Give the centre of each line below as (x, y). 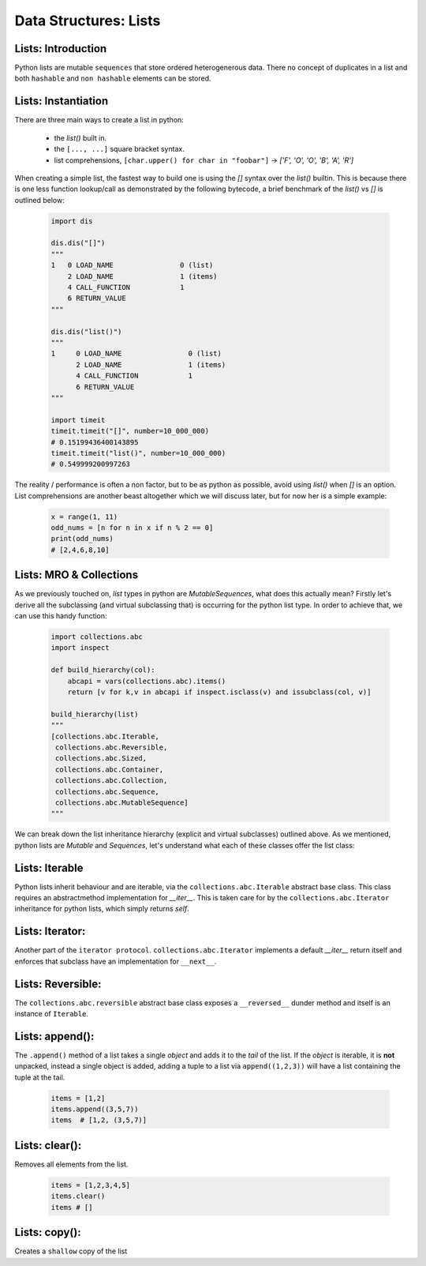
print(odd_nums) (82, 539)
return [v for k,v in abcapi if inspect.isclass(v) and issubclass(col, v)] (219, 692)
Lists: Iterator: (50, 932)
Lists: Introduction (61, 49)
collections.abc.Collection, (112, 781)
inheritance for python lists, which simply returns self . (102, 909)
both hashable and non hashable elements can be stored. (113, 78)
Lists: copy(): (48, 1232)
